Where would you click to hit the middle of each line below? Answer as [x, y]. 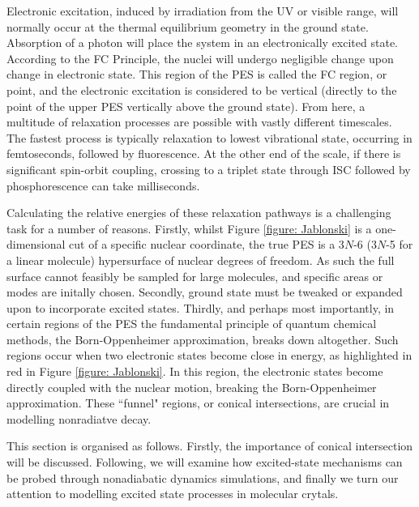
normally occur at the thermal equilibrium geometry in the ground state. [188, 26]
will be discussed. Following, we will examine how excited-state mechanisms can [205, 462]
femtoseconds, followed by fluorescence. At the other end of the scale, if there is [204, 153]
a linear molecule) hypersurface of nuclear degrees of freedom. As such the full [201, 260]
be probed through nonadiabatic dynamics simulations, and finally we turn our [203, 477]
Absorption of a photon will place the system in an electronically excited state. [202, 43]
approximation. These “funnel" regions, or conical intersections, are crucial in [198, 403]
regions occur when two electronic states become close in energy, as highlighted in [209, 355]
